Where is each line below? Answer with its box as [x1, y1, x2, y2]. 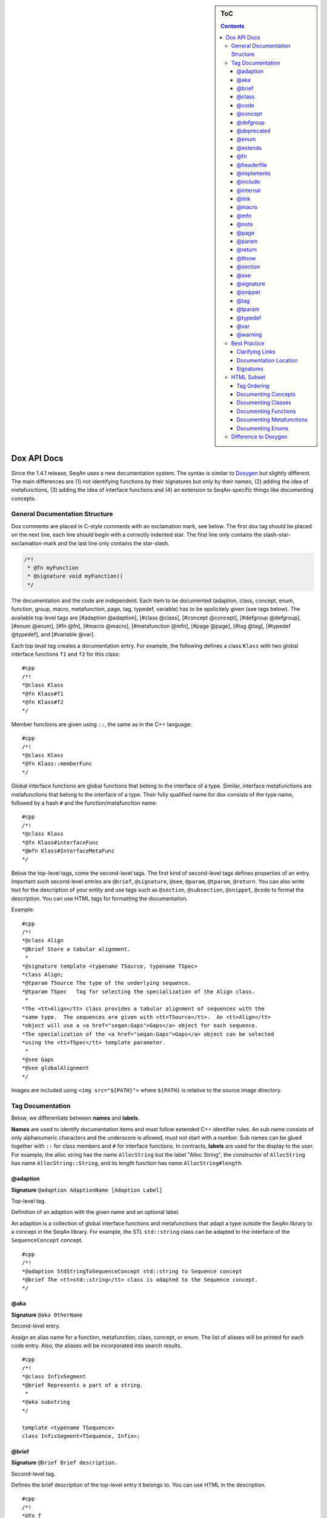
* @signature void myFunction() [27, 573, 124, 580]
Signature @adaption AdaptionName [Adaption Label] [11, 1186, 163, 1193]
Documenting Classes [236, 399, 292, 406]
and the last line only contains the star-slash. [58, 539, 170, 546]
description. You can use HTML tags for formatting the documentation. [11, 894, 188, 902]
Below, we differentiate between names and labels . [11, 1114, 140, 1121]
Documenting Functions [236, 407, 296, 415]
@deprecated [236, 127, 271, 134]
